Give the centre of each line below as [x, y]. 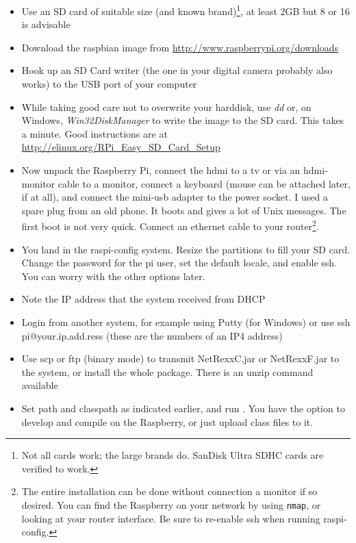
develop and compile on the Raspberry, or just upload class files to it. [167, 421]
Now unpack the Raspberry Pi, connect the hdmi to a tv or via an [161, 170]
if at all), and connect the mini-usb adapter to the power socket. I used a [175, 197]
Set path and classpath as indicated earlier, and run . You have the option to [183, 408]
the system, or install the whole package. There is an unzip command [167, 371]
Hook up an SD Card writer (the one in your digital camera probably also [177, 70]
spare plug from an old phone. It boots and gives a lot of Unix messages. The [184, 210]
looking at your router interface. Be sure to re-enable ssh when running [171, 518]
